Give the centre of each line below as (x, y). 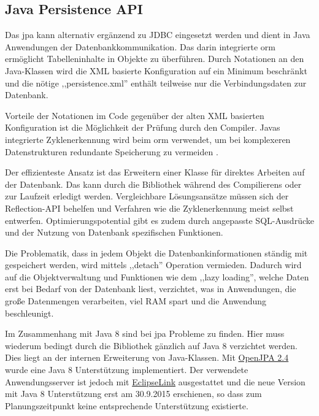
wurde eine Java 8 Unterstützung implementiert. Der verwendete (127, 370)
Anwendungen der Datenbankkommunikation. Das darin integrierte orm (140, 46)
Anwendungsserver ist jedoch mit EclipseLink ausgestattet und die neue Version (155, 381)
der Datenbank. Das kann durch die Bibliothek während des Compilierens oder (153, 184)
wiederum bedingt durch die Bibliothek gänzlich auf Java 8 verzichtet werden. (151, 345)
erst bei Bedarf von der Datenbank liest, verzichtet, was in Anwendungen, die (151, 289)
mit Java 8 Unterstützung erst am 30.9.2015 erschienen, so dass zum (133, 394)
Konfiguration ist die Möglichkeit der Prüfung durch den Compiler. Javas (143, 127)
